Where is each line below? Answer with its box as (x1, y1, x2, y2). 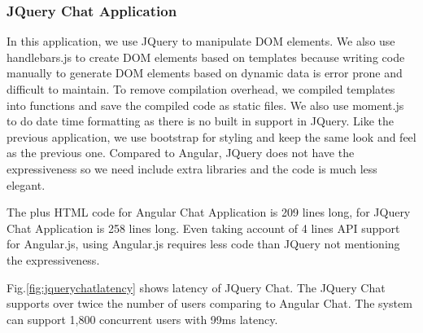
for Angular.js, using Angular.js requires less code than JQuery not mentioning (7, 235, 400, 252)
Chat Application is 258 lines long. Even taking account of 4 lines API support (7, 219, 400, 236)
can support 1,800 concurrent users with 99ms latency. (7, 310, 278, 327)
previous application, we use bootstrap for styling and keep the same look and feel (7, 128, 416, 145)
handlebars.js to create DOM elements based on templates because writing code (7, 48, 405, 65)
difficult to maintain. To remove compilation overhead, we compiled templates (7, 81, 395, 97)
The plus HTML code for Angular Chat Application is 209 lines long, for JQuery (7, 204, 411, 221)
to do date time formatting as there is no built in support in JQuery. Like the (7, 112, 395, 129)
